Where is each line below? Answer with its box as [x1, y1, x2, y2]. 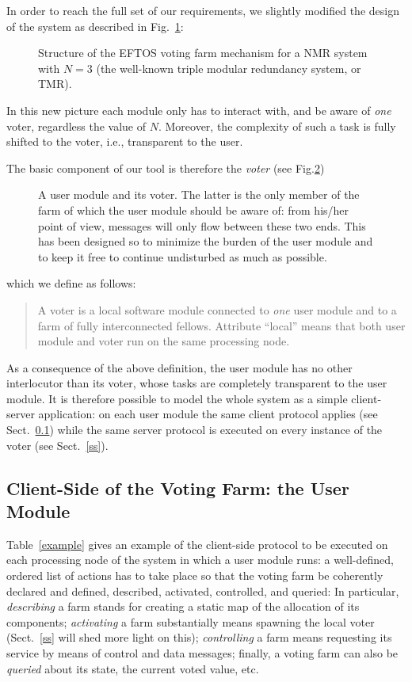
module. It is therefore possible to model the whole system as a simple [6, 390, 348, 406]
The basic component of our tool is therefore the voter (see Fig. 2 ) [6, 159, 325, 176]
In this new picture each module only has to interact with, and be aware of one [6, 101, 391, 118]
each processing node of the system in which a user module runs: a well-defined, [6, 551, 394, 568]
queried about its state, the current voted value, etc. [6, 660, 259, 676]
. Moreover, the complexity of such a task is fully [158, 117, 396, 134]
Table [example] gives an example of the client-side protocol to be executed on [6, 535, 388, 552]
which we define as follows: [6, 275, 136, 291]
